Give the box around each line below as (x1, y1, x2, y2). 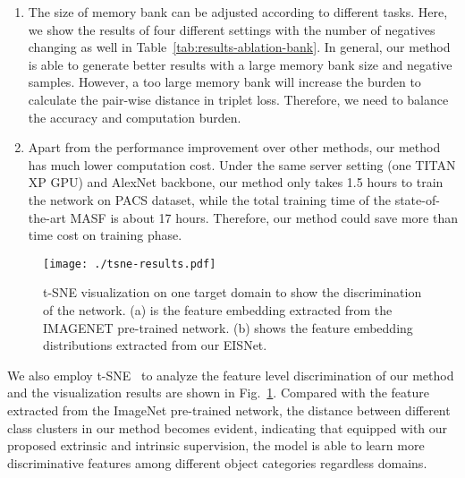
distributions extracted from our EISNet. (43, 336, 267, 354)
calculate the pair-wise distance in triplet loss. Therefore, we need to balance (28, 90, 449, 108)
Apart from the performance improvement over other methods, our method (28, 138, 441, 157)
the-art (28, 208, 66, 226)
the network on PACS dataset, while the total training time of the (28, 190, 391, 209)
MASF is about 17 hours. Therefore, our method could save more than (70, 208, 458, 226)
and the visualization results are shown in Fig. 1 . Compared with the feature (7, 383, 430, 402)
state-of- (394, 190, 440, 209)
